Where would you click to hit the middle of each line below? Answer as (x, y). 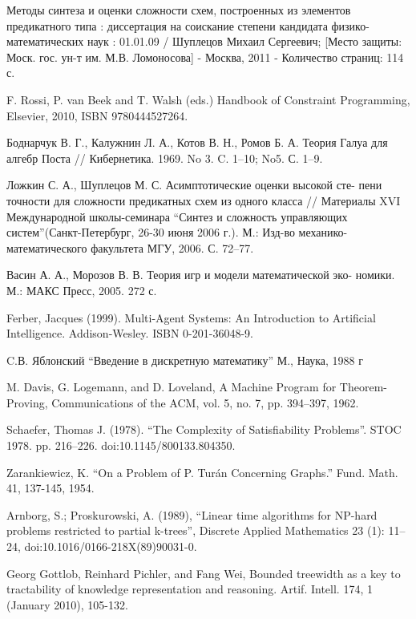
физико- (350, 25)
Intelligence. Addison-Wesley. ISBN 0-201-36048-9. (130, 333)
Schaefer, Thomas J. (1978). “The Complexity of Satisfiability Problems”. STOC (204, 429)
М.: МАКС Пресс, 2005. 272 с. (82, 290)
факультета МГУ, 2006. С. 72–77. (172, 247)
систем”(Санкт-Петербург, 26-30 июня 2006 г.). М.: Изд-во (151, 232)
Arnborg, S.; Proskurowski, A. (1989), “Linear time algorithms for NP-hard (192, 514)
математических (45, 41)
